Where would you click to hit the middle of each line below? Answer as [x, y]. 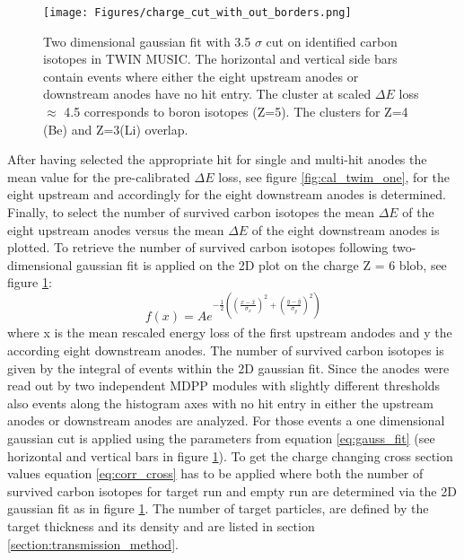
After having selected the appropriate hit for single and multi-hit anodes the [217, 159]
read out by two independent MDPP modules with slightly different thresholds [224, 385]
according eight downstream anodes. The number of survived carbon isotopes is [226, 350]
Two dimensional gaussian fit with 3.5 [147, 41]
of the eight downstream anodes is [346, 229]
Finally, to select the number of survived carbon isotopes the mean [191, 212]
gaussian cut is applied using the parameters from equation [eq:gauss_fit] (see [221, 438]
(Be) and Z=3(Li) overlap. [116, 129]
